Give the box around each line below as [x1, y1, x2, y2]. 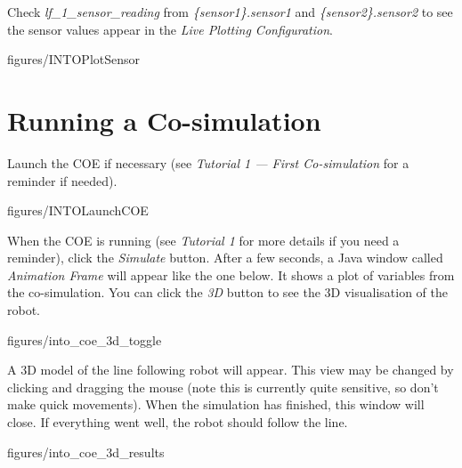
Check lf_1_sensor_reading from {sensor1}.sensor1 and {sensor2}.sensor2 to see [7, 3, 453, 20]
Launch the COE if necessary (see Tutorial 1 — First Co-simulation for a [7, 153, 409, 172]
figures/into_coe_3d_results [7, 442, 165, 461]
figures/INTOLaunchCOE [7, 201, 149, 220]
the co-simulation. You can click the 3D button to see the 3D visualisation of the [7, 283, 448, 302]
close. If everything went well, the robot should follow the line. [7, 413, 348, 432]
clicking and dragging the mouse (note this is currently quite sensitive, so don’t [7, 377, 439, 396]
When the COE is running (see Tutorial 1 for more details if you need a [7, 230, 400, 249]
